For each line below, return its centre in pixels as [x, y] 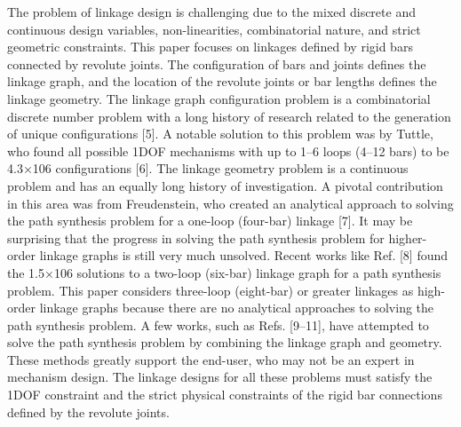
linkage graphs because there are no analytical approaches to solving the [237, 308]
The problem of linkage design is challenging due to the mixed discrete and [211, 12]
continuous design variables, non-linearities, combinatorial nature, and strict [214, 29]
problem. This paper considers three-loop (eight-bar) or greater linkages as [211, 290]
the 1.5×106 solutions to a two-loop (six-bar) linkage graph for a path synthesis [224, 272]
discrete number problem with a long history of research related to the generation [229, 116]
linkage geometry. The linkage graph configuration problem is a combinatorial [219, 98]
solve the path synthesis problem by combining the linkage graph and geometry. [225, 342]
